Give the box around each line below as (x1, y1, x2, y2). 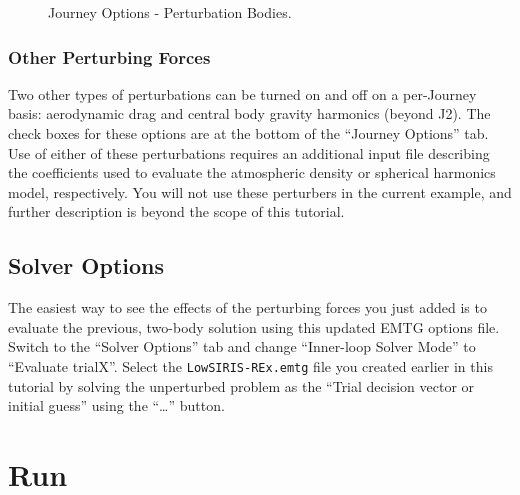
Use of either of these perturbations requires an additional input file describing (8, 142, 490, 163)
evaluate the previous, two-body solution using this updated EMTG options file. (8, 316, 500, 337)
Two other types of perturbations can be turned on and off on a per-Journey (8, 83, 477, 104)
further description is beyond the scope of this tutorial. (8, 201, 345, 222)
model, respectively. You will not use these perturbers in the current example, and (8, 181, 512, 202)
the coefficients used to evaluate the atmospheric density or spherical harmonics (8, 162, 496, 183)
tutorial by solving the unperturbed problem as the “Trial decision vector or (8, 375, 475, 396)
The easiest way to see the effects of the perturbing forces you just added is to (8, 297, 487, 318)
